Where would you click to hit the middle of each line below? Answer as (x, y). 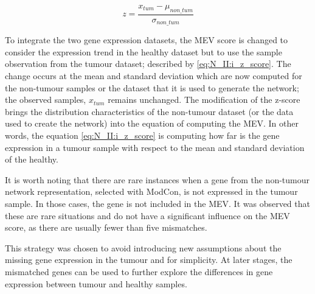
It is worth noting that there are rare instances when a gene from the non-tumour (157, 179)
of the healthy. (32, 159)
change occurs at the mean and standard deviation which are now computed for (154, 76)
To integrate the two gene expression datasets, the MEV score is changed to (147, 40)
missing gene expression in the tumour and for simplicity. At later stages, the (149, 260)
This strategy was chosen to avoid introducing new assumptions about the (143, 247)
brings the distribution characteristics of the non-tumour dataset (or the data (149, 111)
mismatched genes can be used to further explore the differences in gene (139, 271)
